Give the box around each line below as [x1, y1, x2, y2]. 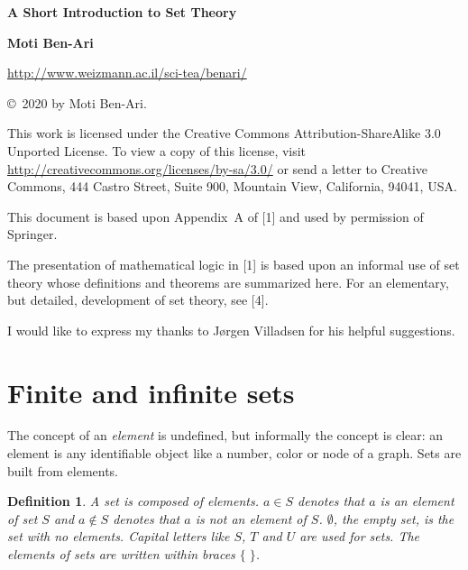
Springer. [7, 225, 58, 244]
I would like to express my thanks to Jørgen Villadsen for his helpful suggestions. [7, 320, 455, 339]
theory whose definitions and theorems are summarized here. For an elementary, [7, 272, 449, 291]
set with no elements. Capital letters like [7, 527, 230, 546]
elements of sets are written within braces [7, 545, 235, 563]
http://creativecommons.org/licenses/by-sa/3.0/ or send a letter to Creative [7, 159, 428, 178]
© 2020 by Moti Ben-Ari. [7, 93, 147, 112]
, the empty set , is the [333, 509, 454, 528]
